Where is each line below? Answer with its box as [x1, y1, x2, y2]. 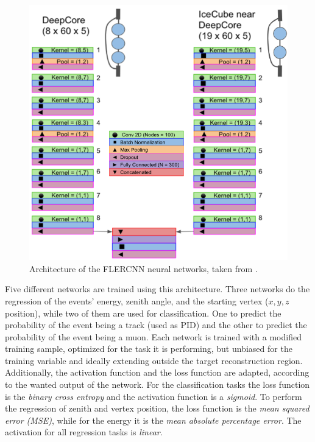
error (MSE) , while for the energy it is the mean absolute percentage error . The [5, 413, 302, 426]
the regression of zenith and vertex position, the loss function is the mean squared [5, 402, 310, 415]
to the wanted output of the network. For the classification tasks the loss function [5, 378, 310, 391]
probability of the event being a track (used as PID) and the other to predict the [5, 318, 307, 331]
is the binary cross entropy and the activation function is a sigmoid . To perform [5, 390, 302, 402]
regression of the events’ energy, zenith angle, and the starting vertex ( [5, 294, 269, 307]
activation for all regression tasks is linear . [5, 426, 163, 438]
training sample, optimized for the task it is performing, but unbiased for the [5, 342, 292, 355]
